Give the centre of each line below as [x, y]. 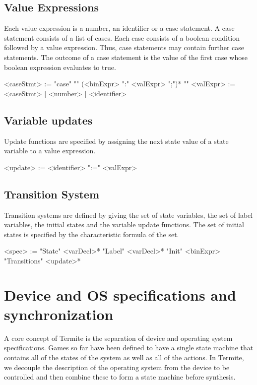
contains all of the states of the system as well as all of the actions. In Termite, [124, 357]
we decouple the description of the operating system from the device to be [117, 367]
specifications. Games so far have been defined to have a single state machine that [129, 348]
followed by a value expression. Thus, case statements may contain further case [124, 47]
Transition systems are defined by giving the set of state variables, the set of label [128, 215]
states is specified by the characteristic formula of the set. [92, 234]
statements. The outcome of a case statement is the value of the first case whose [126, 57]
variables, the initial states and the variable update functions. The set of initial [124, 225]
